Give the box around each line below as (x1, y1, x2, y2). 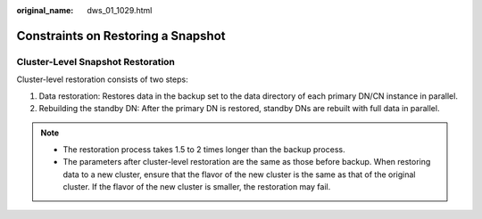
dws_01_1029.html (87, 5, 153, 15)
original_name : (16, 5, 74, 15)
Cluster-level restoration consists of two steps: (16, 74, 188, 85)
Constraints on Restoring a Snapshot (16, 28, 227, 44)
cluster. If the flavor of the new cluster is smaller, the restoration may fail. (62, 181, 331, 191)
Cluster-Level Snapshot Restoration (16, 55, 176, 68)
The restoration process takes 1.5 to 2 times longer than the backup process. (62, 143, 345, 155)
